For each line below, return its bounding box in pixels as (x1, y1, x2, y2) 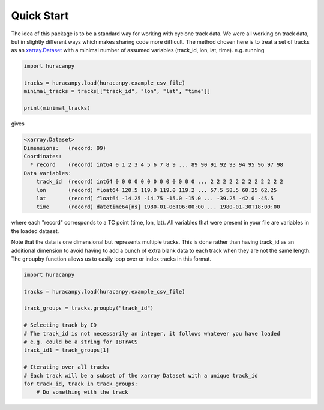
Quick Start (11, 9, 69, 22)
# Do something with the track (36, 389, 128, 396)
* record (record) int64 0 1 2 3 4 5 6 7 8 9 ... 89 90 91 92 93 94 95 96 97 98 (30, 161, 283, 168)
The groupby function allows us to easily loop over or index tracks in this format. (11, 255, 212, 262)
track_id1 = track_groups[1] (23, 347, 110, 354)
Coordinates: (23, 153, 62, 160)
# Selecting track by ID (23, 322, 97, 328)
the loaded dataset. (11, 227, 59, 234)
